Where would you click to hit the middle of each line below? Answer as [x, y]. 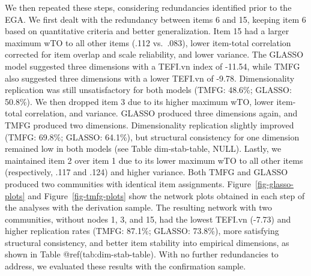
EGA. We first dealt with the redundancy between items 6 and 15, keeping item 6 [155, 19]
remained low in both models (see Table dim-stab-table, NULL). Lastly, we [143, 148]
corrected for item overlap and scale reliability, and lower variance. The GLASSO [154, 54]
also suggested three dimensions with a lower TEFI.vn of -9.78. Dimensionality [150, 78]
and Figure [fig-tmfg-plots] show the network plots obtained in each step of [166, 195]
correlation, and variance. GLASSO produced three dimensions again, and [161, 113]
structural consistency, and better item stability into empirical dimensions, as [147, 242]
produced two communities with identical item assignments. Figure [128, 183]
